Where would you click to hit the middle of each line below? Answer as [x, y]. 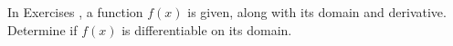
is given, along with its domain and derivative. [317, 12]
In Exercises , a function [75, 12]
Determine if [42, 29]
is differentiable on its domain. [207, 29]
